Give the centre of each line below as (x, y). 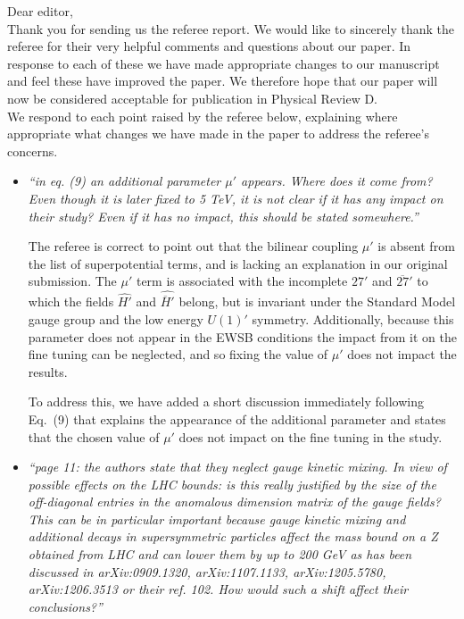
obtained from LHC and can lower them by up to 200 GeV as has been (220, 554)
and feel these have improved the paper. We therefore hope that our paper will (223, 81)
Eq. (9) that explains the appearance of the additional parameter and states (237, 418)
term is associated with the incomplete (242, 281)
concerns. (33, 151)
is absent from (416, 246)
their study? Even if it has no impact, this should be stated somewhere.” (223, 216)
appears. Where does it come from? (337, 181)
